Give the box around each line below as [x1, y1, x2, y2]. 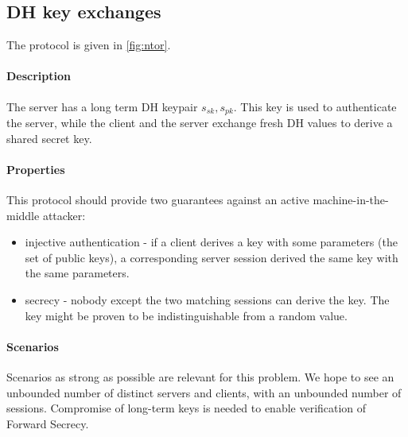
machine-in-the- [313, 191, 389, 208]
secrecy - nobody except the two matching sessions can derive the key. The [25, 292, 390, 307]
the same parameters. [25, 265, 130, 281]
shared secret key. [6, 130, 92, 146]
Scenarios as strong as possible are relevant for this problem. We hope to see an [6, 368, 394, 385]
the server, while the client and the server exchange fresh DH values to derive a [6, 114, 393, 131]
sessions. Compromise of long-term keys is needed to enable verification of [6, 400, 367, 416]
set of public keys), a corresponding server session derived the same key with [25, 249, 398, 265]
